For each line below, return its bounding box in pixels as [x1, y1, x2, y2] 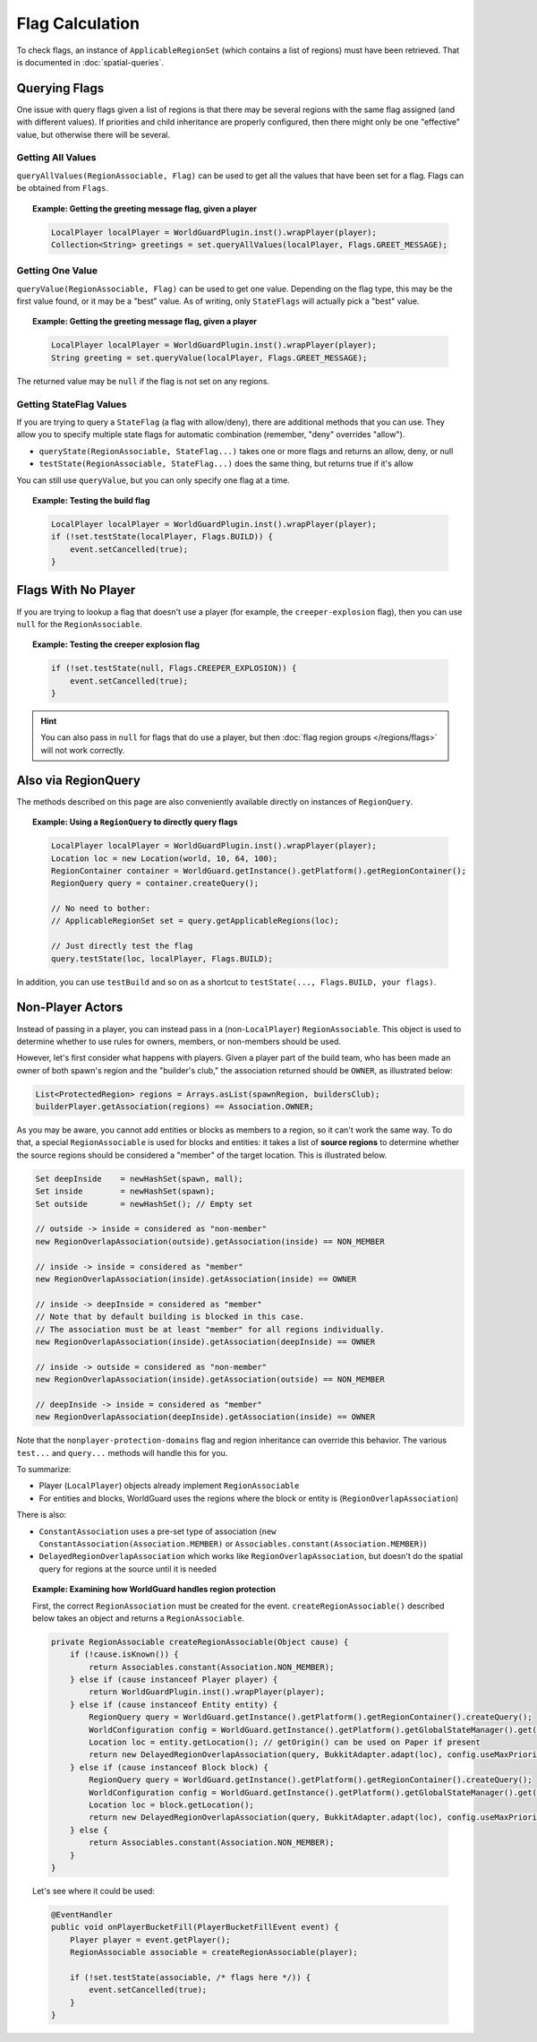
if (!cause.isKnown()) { [70, 1650, 179, 1659]
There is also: [16, 1510, 67, 1521]
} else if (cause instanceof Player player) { [70, 1675, 278, 1684]
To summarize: [16, 1464, 72, 1475]
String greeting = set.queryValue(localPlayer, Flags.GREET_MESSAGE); [50, 352, 368, 363]
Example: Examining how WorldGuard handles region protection [32, 1584, 277, 1595]
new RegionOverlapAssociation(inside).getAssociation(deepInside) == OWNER [35, 1336, 376, 1347]
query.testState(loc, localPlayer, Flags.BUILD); [50, 953, 273, 963]
